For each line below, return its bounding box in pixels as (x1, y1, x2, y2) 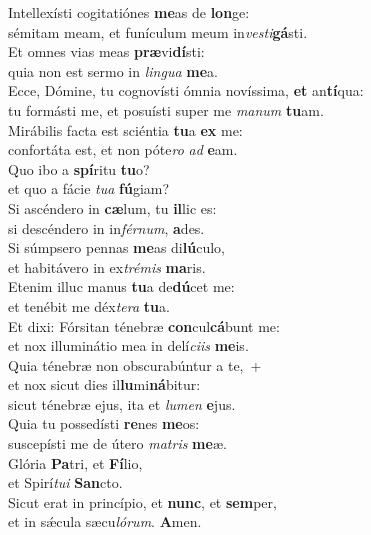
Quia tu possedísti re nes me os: (8, 413, 200, 434)
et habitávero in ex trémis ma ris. (8, 256, 206, 277)
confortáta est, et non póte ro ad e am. (8, 139, 238, 160)
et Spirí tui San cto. (8, 472, 123, 493)
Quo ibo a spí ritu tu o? (8, 158, 150, 179)
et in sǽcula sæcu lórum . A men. (8, 511, 202, 532)
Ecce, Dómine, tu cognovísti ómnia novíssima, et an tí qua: (8, 80, 364, 101)
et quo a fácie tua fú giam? (8, 178, 170, 199)
